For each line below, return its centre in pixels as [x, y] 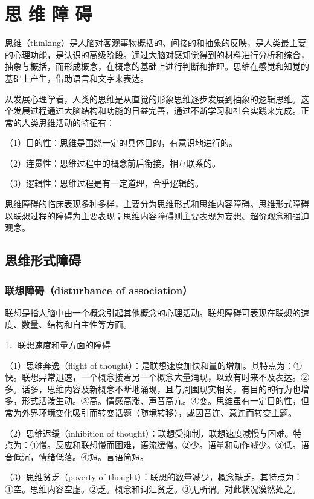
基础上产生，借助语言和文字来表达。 [77, 78]
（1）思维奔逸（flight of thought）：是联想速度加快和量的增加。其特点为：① [153, 365]
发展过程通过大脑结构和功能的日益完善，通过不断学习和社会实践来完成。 [157, 111]
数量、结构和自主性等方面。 [76, 324]
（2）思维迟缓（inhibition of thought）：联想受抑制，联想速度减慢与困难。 [149, 433]
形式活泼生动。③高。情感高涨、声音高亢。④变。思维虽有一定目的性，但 [165, 401]
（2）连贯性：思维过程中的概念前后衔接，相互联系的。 [113, 163]
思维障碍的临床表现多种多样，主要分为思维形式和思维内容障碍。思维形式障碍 [157, 204]
